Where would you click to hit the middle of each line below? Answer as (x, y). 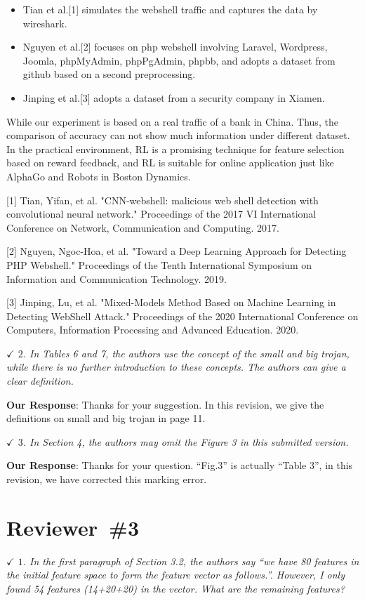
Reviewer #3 (73, 527)
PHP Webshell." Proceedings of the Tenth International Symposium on (159, 264)
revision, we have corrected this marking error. (107, 479)
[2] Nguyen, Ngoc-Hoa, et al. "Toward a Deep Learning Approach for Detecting (177, 251)
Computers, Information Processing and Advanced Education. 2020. (153, 330)
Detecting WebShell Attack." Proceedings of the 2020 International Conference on (182, 316)
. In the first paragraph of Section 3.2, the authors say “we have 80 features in (191, 561)
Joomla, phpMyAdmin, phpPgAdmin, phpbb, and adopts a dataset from (179, 60)
